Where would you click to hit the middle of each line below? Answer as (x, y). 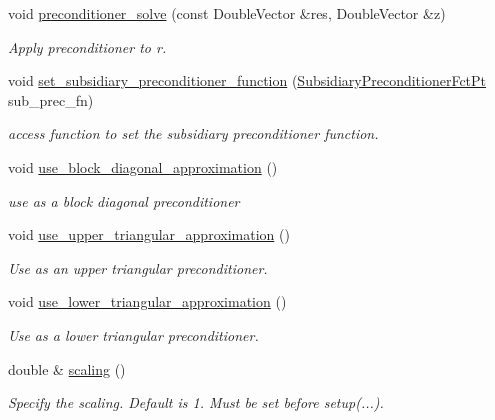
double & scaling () (67, 368)
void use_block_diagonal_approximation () (143, 166)
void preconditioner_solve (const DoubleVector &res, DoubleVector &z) (227, 13)
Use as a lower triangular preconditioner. (133, 334)
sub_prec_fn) (51, 99)
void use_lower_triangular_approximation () (147, 301)
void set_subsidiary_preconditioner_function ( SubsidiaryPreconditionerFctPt (247, 80)
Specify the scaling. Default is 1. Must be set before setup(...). (196, 402)
